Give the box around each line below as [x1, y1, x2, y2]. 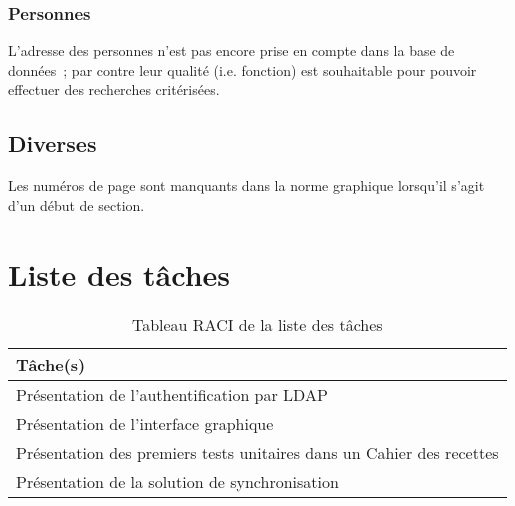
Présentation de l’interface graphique [16, 411, 274, 435]
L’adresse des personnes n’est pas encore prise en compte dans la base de [8, 40, 455, 61]
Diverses [8, 128, 97, 159]
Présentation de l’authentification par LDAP [16, 382, 328, 406]
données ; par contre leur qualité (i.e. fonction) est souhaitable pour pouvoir [8, 59, 477, 80]
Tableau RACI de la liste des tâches [131, 312, 383, 336]
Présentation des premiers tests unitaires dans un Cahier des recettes [16, 440, 499, 464]
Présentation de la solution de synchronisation [16, 469, 339, 493]
